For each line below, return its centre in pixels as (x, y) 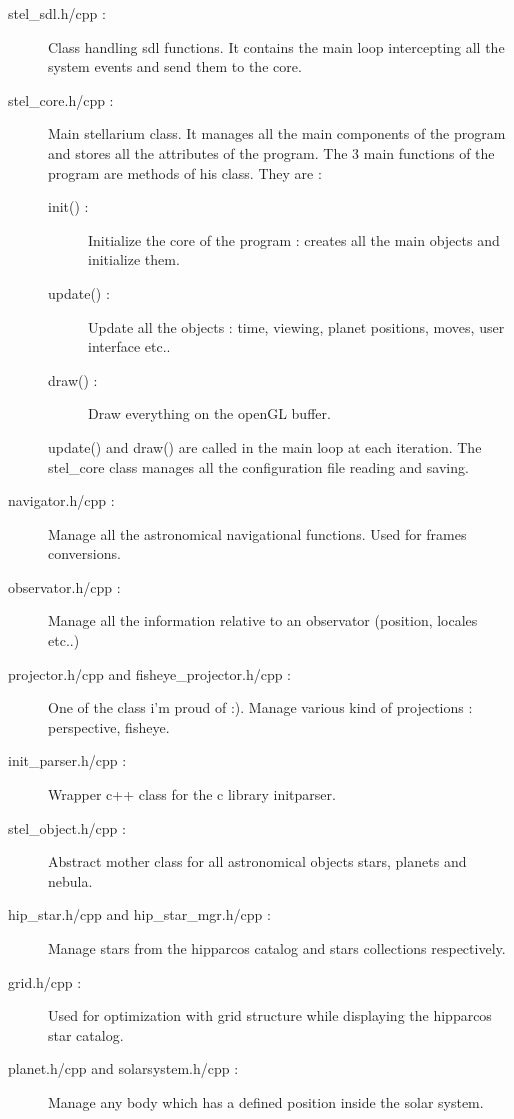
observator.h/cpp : (64, 586)
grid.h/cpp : (45, 981)
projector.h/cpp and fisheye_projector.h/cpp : (150, 673)
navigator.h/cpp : (61, 500)
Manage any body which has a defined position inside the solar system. (266, 1101)
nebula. (70, 880)
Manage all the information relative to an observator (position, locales (263, 620)
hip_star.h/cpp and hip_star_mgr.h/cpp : (139, 914)
